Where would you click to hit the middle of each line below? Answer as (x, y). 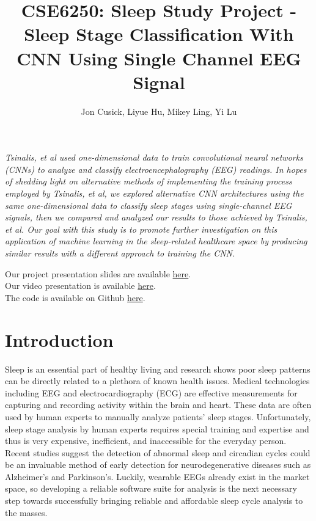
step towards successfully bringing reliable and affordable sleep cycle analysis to (154, 501)
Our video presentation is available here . (80, 286)
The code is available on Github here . (75, 297)
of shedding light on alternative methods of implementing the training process (149, 181)
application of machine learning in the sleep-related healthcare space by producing (156, 241)
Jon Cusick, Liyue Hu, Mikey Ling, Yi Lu (159, 111)
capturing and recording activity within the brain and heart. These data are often (158, 405)
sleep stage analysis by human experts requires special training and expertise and (157, 428)
